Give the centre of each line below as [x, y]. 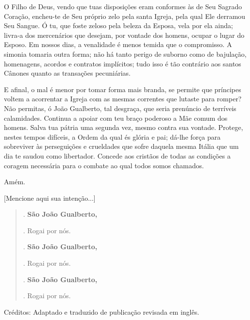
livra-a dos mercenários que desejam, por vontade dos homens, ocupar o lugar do [124, 35]
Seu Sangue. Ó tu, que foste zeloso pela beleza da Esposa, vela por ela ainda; [118, 25]
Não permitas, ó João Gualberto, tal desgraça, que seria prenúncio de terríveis [120, 108]
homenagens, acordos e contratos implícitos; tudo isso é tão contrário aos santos [123, 63]
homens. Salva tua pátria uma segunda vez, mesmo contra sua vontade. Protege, [124, 127]
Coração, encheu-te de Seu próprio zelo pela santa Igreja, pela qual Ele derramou [125, 16]
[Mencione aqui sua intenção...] [50, 198]
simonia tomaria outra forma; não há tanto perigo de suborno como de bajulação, [125, 54]
